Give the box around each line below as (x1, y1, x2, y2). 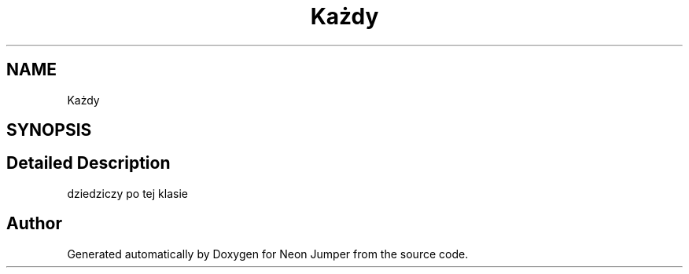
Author (6, 214, 62, 234)
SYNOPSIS (6, 120, 92, 141)
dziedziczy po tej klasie (67, 186, 188, 200)
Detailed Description (6, 153, 171, 174)
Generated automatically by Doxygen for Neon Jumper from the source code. (67, 247, 469, 261)
